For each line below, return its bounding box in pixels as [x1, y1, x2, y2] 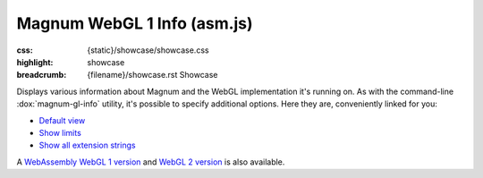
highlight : [16, 56, 54, 67]
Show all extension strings [38, 140, 136, 151]
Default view [38, 114, 86, 125]
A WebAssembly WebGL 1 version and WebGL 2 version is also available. [16, 157, 285, 167]
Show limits [38, 127, 82, 138]
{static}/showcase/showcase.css [87, 45, 209, 55]
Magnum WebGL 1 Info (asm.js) [16, 13, 254, 33]
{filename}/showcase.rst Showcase [87, 70, 218, 81]
